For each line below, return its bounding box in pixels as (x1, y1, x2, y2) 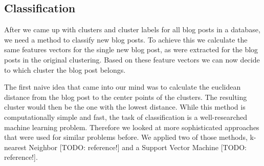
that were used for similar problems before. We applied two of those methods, (4, 132, 248, 142)
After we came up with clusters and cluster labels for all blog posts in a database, (4, 24, 260, 35)
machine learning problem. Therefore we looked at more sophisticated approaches (4, 121, 259, 132)
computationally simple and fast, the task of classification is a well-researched (4, 111, 248, 122)
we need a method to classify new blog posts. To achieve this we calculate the (4, 34, 248, 45)
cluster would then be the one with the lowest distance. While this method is (4, 101, 246, 112)
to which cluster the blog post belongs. (4, 64, 126, 75)
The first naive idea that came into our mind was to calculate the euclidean (4, 81, 241, 92)
